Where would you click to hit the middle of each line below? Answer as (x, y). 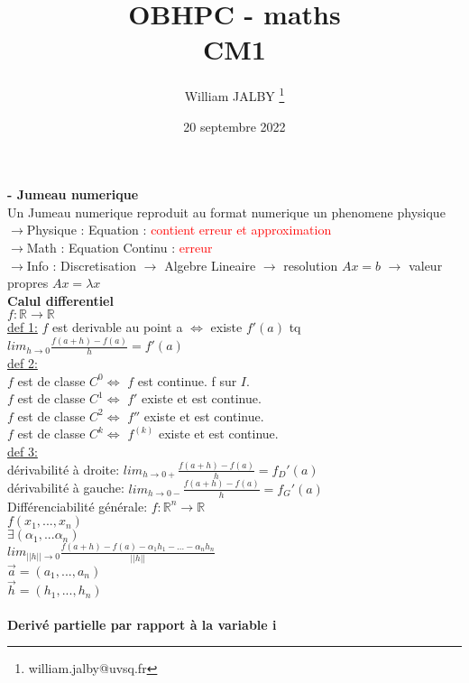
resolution (311, 265)
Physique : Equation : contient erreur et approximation (179, 230)
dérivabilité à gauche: (66, 488)
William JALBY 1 (234, 94)
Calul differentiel (60, 300)
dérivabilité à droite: (64, 469)
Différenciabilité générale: (78, 506)
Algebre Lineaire (210, 265)
